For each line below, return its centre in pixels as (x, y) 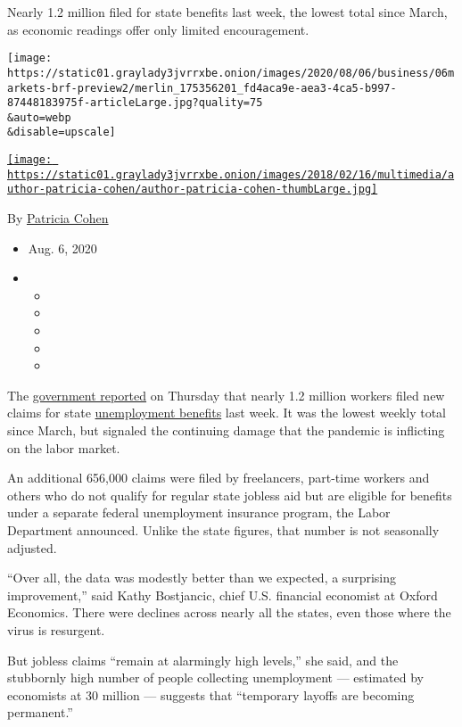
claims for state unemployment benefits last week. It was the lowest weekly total (227, 413)
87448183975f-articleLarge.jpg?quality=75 (135, 103)
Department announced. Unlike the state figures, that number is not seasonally (223, 530)
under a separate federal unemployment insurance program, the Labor (199, 512)
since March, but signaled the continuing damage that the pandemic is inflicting (226, 430)
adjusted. (32, 547)
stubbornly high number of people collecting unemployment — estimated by (215, 677)
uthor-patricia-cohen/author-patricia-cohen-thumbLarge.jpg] (193, 190)
